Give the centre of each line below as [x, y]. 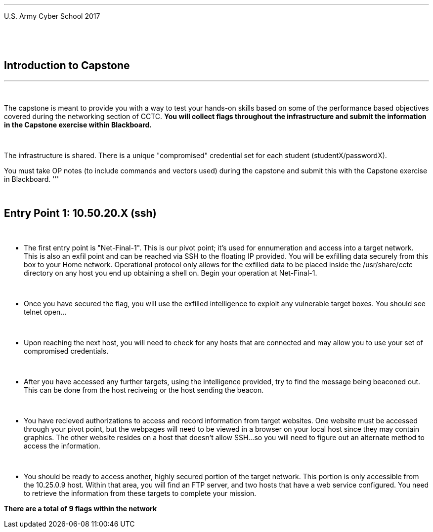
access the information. [62, 446]
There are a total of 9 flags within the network [81, 508]
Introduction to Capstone [67, 66]
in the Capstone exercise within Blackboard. [78, 124]
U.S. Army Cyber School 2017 [52, 16]
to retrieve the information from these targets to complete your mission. [140, 493]
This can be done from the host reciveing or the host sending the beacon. [144, 390]
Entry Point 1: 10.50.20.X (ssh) [80, 213]
